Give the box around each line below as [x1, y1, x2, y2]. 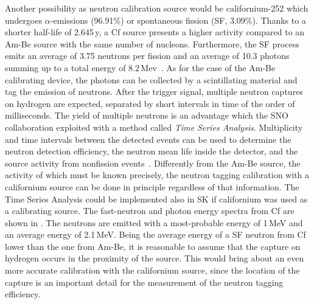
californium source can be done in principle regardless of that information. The [5, 180, 299, 193]
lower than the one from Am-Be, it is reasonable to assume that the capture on [5, 240, 301, 252]
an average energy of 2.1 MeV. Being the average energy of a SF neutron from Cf [5, 228, 306, 241]
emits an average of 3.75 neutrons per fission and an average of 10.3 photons [5, 49, 290, 62]
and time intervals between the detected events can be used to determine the [5, 133, 291, 145]
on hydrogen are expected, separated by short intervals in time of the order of [5, 97, 295, 109]
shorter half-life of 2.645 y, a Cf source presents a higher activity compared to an [5, 26, 305, 38]
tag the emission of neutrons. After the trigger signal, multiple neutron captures [5, 85, 303, 98]
